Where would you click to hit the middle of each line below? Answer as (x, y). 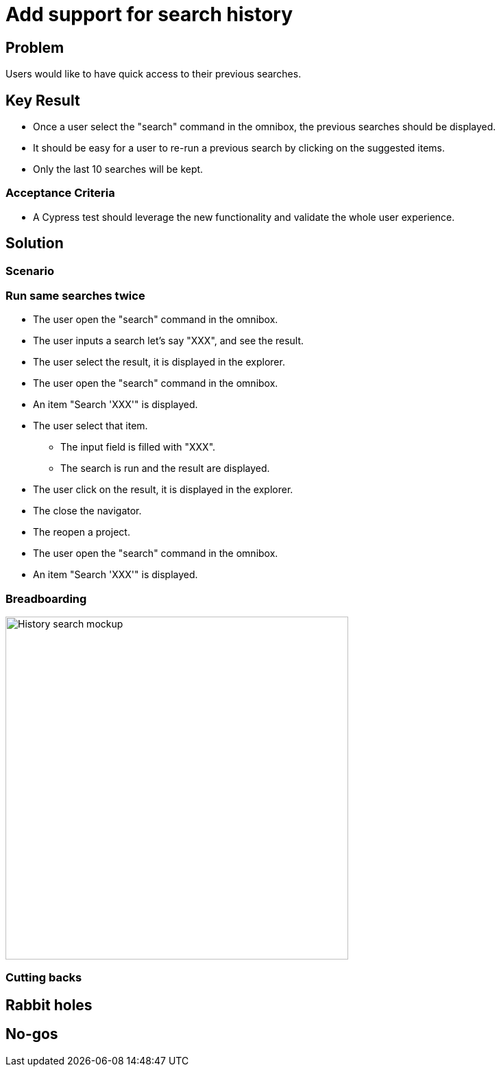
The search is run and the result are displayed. (165, 468)
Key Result (43, 100)
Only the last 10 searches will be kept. (118, 169)
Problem (35, 47)
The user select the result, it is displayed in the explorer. (159, 362)
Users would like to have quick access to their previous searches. (154, 74)
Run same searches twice (75, 295)
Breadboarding (46, 598)
